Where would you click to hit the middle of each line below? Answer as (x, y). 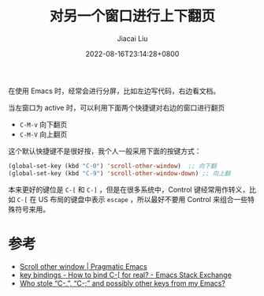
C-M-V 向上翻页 (43, 134)
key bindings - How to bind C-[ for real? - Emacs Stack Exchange (126, 275)
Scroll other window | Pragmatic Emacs (83, 266)
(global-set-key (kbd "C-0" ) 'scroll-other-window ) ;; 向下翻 (112, 166)
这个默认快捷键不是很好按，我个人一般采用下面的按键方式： (105, 151)
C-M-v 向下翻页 (43, 124)
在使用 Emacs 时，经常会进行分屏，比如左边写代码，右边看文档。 (114, 91)
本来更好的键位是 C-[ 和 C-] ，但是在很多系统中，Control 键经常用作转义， (129, 189)
